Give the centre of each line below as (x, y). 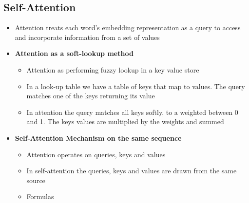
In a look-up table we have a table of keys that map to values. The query (136, 86)
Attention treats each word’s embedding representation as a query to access (128, 28)
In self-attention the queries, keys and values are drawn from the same (132, 171)
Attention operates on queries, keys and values (96, 154)
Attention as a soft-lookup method (74, 53)
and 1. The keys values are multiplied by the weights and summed (125, 121)
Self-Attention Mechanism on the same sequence (98, 138)
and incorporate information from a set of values (87, 37)
